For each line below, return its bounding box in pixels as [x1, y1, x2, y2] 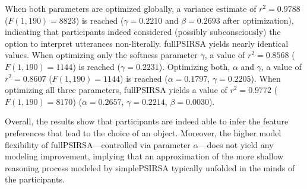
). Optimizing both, [159, 60, 230, 72]
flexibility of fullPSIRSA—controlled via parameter [5, 138, 191, 150]
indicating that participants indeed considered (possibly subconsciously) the [5, 25, 281, 38]
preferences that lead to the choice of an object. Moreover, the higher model [5, 126, 281, 139]
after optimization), [223, 14, 294, 26]
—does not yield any [198, 138, 274, 150]
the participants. [5, 173, 65, 185]
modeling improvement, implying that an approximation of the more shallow [5, 150, 284, 162]
